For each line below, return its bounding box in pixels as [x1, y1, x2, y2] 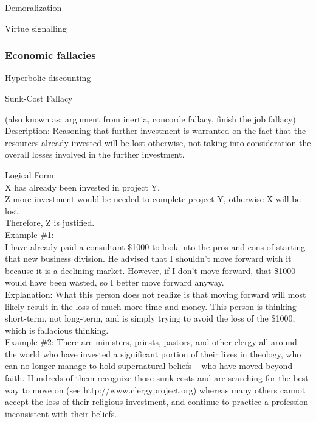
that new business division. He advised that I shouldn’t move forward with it [5, 252, 292, 265]
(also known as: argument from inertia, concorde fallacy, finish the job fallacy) [5, 112, 296, 125]
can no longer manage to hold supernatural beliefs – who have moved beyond [5, 359, 293, 372]
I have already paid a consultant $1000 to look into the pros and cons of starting [5, 240, 306, 253]
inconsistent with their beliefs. [5, 407, 117, 420]
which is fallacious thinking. [5, 323, 109, 336]
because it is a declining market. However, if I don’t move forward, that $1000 [5, 264, 296, 276]
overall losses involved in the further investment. [5, 148, 185, 161]
